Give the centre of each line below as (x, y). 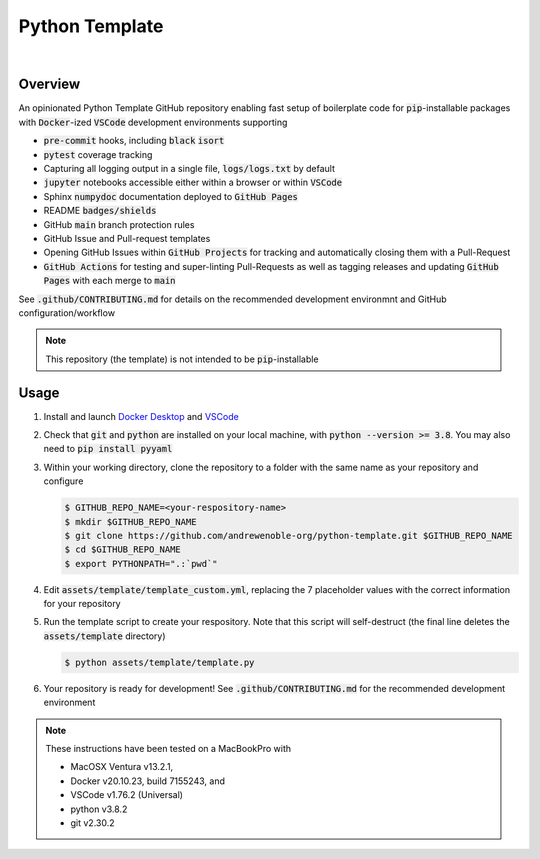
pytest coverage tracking (98, 154)
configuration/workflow (66, 312)
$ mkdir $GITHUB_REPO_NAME (130, 521)
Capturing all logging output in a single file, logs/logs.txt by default (189, 169)
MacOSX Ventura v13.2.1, (122, 767)
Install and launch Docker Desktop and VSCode (141, 416)
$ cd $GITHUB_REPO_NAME (123, 549)
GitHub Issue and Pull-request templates (127, 238)
